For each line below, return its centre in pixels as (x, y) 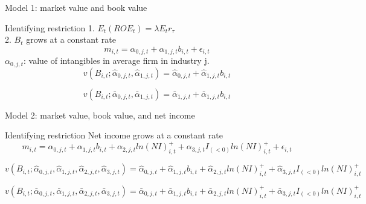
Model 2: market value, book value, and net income (100, 115)
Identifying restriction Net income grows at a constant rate (114, 135)
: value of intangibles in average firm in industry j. (117, 60)
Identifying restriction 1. (50, 27)
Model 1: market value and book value (76, 7)
